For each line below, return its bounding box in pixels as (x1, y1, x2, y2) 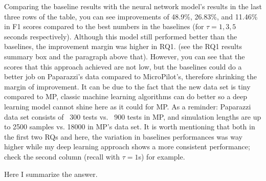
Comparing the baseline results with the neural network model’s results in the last (4, 1, 262, 11)
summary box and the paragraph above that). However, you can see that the (4, 51, 245, 61)
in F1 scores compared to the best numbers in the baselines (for (4, 21, 204, 32)
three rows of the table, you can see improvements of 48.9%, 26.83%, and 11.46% (4, 11, 258, 21)
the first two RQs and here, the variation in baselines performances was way (4, 131, 242, 142)
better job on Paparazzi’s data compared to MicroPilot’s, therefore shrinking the (4, 71, 257, 82)
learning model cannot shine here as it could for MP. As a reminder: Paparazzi (4, 101, 251, 111)
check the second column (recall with (4, 151, 120, 162)
